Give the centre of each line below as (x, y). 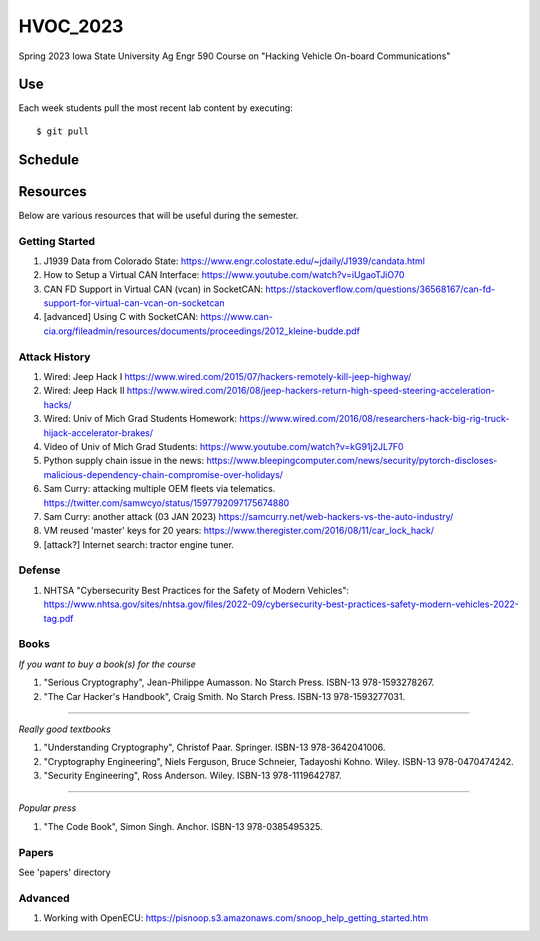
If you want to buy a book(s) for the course (107, 664)
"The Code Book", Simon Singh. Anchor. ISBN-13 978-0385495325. (183, 826)
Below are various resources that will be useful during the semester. (158, 215)
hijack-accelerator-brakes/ (98, 432)
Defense (39, 570)
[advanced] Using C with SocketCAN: (121, 317)
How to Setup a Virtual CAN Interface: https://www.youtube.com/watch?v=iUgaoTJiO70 (224, 275)
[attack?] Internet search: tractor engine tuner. (139, 544)
